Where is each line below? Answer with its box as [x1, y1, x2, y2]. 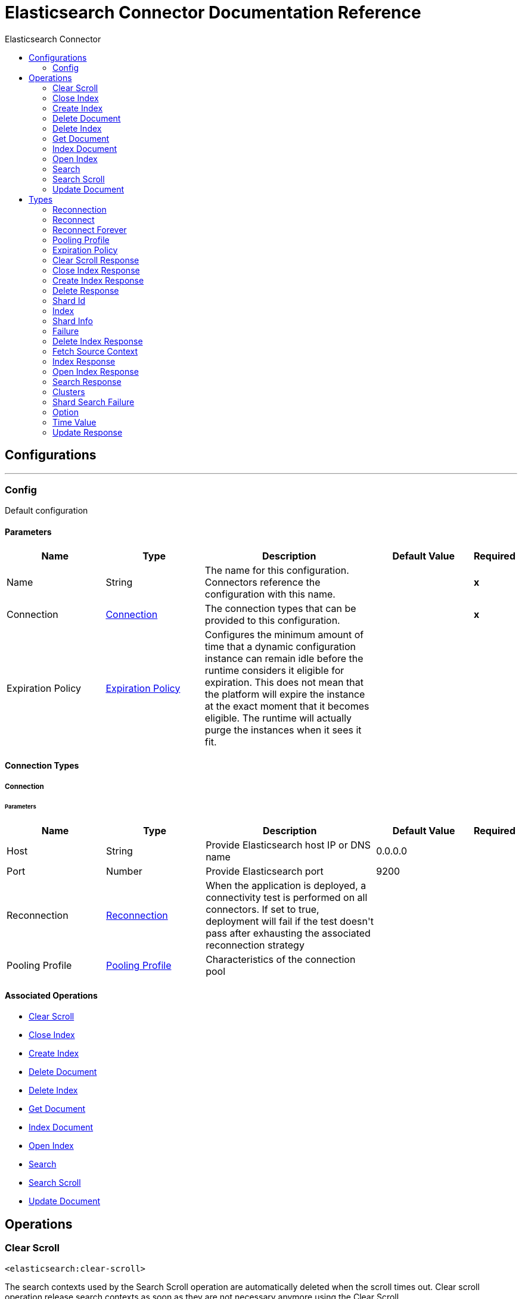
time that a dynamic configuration [204, 640, 356, 652]
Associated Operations [5, 990, 98, 1000]
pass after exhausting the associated [206, 927, 371, 940]
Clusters [52, 386, 85, 397]
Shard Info [52, 315, 93, 326]
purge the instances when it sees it [204, 723, 362, 736]
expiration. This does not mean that [204, 676, 363, 688]
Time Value [52, 417, 97, 427]
